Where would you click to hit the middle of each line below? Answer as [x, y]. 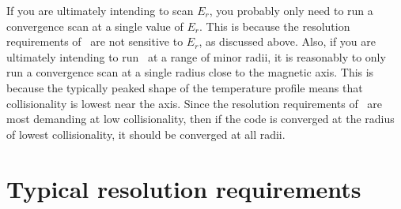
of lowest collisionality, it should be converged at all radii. [146, 134]
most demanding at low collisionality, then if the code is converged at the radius [200, 119]
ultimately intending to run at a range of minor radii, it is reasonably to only [196, 56]
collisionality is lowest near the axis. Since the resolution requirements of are [195, 103]
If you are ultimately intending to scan [100, 10]
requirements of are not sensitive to [95, 41]
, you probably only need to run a [291, 10]
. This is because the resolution [274, 26]
